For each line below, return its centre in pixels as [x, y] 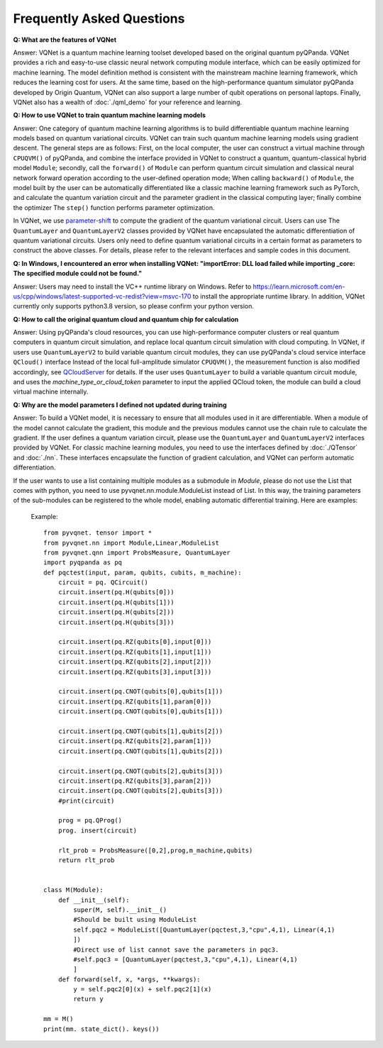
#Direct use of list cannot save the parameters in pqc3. [176, 949]
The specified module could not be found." [77, 274]
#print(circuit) [86, 801]
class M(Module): [73, 890]
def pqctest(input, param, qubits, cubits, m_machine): [143, 572]
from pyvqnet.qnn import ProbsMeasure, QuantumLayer [137, 552]
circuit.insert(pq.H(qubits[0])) [116, 592]
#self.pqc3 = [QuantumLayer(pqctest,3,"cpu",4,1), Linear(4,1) [185, 959]
